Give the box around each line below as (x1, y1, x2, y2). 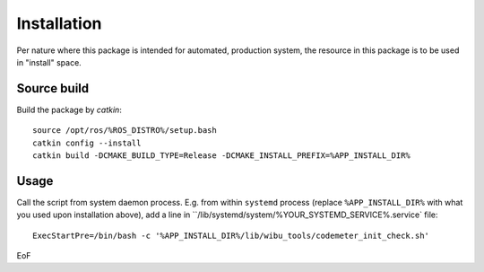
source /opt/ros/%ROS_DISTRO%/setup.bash (32, 126, 217, 136)
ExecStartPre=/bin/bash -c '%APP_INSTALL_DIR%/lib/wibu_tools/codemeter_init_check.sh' (32, 230, 430, 241)
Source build (16, 81, 90, 96)
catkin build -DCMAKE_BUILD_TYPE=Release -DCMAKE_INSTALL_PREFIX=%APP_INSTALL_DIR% (32, 151, 411, 161)
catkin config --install (32, 137, 142, 148)
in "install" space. (16, 57, 82, 67)
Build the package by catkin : (16, 104, 123, 115)
